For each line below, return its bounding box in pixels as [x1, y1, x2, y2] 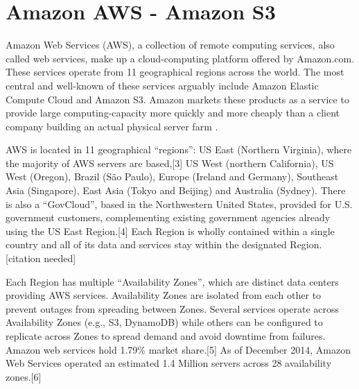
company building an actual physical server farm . [6, 119, 218, 133]
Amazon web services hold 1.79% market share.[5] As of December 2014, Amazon [6, 342, 351, 356]
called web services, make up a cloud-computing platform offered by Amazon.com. [6, 51, 355, 65]
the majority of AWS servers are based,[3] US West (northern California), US [6, 155, 334, 170]
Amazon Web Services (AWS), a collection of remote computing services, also [6, 37, 335, 52]
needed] [44, 251, 76, 266]
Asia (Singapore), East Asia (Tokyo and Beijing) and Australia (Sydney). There [6, 183, 346, 198]
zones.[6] [6, 369, 42, 383]
